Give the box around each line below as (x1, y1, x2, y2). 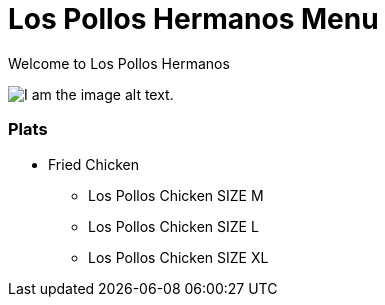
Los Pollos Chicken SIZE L (88, 217, 259, 235)
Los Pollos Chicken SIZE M (88, 186, 264, 204)
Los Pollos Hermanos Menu (8, 2, 379, 36)
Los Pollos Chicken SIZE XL (88, 248, 269, 266)
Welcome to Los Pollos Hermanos (8, 54, 230, 72)
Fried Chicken (48, 155, 140, 173)
